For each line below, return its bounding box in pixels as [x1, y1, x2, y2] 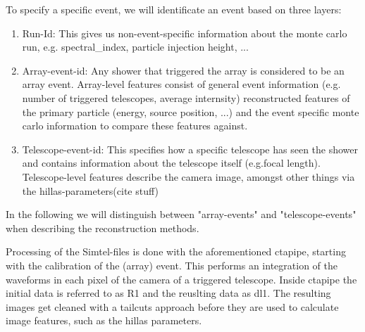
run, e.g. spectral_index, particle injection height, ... [22, 39, 249, 54]
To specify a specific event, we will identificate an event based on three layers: [6, 2, 342, 16]
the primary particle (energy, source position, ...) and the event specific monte [22, 104, 359, 119]
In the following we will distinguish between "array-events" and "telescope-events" [6, 207, 357, 222]
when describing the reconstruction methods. [6, 220, 199, 235]
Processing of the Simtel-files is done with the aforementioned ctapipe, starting [6, 244, 346, 259]
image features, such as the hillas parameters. [6, 313, 202, 328]
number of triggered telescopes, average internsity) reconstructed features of [22, 90, 350, 105]
